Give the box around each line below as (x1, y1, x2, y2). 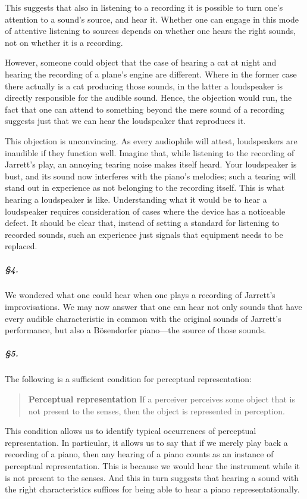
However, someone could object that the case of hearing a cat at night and (5, 56, 277, 69)
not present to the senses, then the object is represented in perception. (28, 404, 285, 417)
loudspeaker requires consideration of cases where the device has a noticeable (5, 204, 286, 217)
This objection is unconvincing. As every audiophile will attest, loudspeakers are (5, 134, 297, 147)
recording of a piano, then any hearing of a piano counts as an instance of (5, 448, 274, 460)
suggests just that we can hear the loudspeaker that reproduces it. (5, 114, 246, 127)
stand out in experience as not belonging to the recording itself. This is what (5, 181, 285, 194)
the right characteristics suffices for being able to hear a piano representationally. (5, 483, 300, 495)
